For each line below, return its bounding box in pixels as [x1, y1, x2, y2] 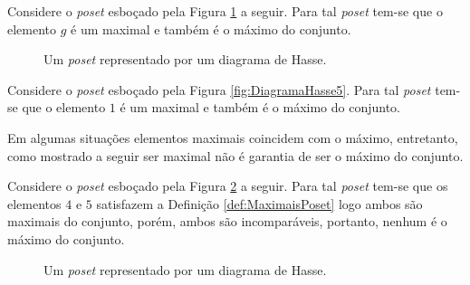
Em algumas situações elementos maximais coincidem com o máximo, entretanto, [7, 128, 458, 147]
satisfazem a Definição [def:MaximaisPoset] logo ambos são [96, 194, 423, 213]
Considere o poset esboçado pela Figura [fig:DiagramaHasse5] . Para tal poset [7, 80, 431, 99]
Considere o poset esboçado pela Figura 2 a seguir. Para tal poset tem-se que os [7, 176, 448, 195]
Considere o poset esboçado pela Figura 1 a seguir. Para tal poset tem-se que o [7, 2, 443, 20]
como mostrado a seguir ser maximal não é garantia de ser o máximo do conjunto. [7, 146, 464, 165]
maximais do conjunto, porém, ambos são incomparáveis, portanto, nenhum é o [7, 212, 447, 231]
